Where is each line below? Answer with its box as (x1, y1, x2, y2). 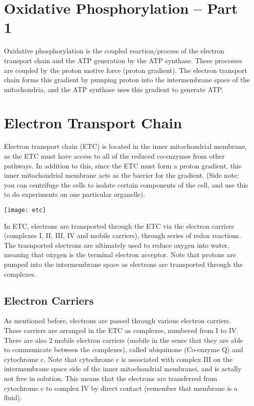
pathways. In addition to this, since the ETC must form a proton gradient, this (4, 160, 242, 170)
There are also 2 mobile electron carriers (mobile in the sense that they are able (4, 334, 243, 345)
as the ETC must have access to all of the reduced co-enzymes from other (4, 151, 225, 161)
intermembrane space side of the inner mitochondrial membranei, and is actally (4, 363, 242, 374)
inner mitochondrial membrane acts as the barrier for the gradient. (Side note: (4, 170, 239, 180)
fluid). (4, 392, 22, 403)
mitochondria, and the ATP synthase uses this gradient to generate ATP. (4, 84, 224, 94)
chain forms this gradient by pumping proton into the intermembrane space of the (4, 74, 250, 85)
